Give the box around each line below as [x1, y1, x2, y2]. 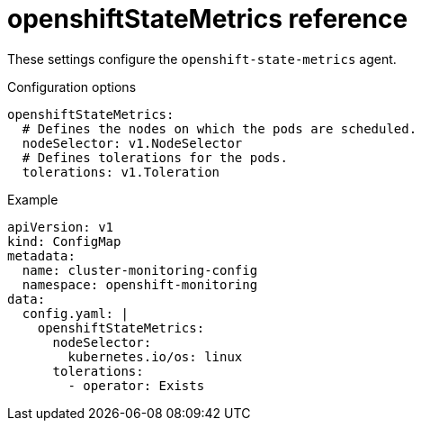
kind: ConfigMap [7, 233, 121, 249]
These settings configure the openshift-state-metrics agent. [7, 50, 397, 67]
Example [7, 191, 58, 207]
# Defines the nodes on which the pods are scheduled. [22, 121, 417, 136]
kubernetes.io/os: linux [67, 349, 243, 364]
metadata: [7, 248, 76, 263]
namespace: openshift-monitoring [22, 277, 258, 292]
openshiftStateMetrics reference [7, 4, 408, 34]
